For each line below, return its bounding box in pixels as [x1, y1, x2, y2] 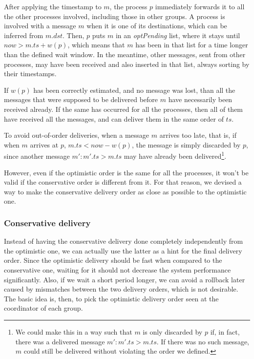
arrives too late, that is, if [159, 130, 237, 140]
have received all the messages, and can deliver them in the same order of [4, 113, 224, 124]
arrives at [30, 139, 59, 149]
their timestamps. [4, 68, 57, 79]
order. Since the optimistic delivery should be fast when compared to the [4, 255, 222, 265]
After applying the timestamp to [4, 1, 102, 11]
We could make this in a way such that [15, 326, 132, 337]
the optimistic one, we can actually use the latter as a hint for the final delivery [4, 245, 242, 255]
